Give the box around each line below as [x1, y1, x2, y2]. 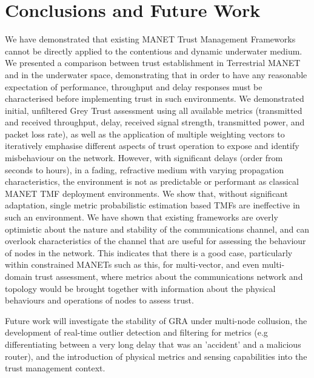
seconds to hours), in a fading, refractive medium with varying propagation [5, 163, 284, 176]
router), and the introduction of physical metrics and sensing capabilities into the [5, 350, 307, 362]
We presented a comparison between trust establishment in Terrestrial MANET [5, 56, 301, 69]
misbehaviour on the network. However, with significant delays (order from [5, 151, 283, 164]
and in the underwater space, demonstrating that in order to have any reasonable [5, 68, 307, 81]
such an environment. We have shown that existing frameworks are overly [5, 211, 278, 224]
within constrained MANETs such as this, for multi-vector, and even [5, 258, 259, 271]
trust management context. [5, 362, 105, 374]
